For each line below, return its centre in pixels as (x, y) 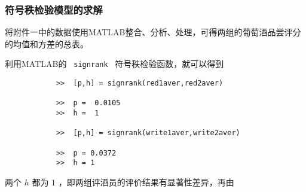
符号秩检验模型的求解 (54, 9)
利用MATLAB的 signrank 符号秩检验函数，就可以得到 (114, 64)
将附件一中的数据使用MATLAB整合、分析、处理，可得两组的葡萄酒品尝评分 (153, 32)
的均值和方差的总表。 (47, 43)
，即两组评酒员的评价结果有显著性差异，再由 (146, 182)
